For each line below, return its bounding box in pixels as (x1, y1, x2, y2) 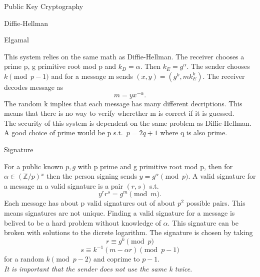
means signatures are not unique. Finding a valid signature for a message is (4, 207, 235, 218)
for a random (4, 254, 44, 264)
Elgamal (4, 34, 29, 45)
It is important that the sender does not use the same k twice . (4, 263, 192, 274)
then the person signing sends (46, 171, 137, 181)
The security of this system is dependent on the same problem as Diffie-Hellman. (4, 117, 251, 128)
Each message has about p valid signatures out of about (4, 198, 175, 208)
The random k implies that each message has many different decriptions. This (4, 98, 242, 108)
